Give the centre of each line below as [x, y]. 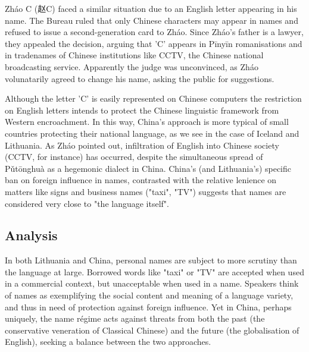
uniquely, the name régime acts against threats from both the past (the [135, 318]
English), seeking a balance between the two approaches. [108, 342]
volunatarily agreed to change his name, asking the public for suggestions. [140, 78]
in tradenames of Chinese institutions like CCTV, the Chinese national [134, 55]
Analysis [31, 235]
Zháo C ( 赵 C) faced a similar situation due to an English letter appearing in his [151, 8]
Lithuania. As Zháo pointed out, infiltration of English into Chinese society [142, 145]
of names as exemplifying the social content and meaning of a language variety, [149, 295]
